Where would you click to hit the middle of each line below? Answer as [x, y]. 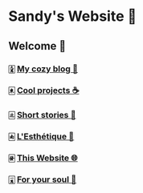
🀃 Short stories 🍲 [42, 115]
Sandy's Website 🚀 [73, 16]
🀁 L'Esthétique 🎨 [41, 137]
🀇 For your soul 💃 [43, 179]
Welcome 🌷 [37, 46]
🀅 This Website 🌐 [43, 158]
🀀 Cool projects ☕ [44, 90]
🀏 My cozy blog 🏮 [43, 69]
